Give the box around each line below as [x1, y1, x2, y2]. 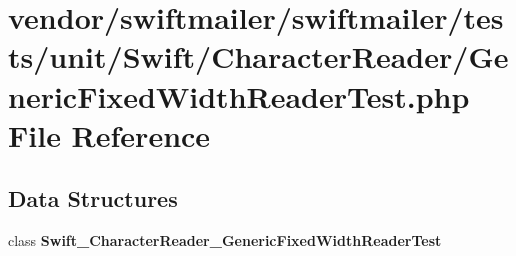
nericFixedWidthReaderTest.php [8, 75, 470, 116]
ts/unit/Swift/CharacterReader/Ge [8, 36, 509, 77]
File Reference [8, 114, 211, 155]
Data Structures [8, 183, 178, 214]
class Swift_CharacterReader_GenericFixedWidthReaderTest [8, 230, 442, 251]
